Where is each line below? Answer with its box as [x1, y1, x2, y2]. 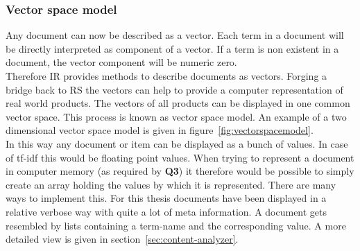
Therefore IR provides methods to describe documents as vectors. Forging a [6, 69, 327, 83]
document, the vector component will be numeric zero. [6, 55, 237, 69]
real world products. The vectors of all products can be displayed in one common [6, 96, 350, 110]
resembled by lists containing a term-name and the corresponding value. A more [6, 218, 346, 232]
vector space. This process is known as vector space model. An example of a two [6, 109, 347, 123]
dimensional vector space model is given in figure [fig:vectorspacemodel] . [6, 123, 314, 137]
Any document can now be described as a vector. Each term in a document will [6, 28, 344, 42]
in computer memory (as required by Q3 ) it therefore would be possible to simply [6, 164, 354, 178]
